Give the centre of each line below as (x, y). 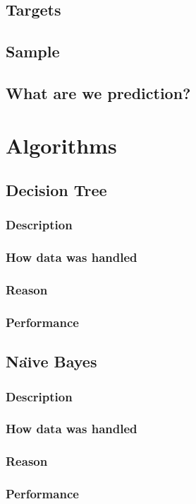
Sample (33, 51)
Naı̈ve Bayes (51, 361)
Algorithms (61, 145)
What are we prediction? (98, 92)
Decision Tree (56, 190)
